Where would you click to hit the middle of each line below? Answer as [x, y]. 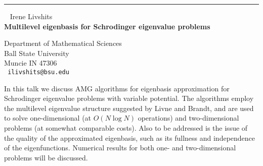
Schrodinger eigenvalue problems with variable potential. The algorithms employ [129, 98]
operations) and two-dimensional [188, 118]
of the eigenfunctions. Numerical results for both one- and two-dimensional [120, 148]
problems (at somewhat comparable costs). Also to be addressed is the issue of [126, 128]
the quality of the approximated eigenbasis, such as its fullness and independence [130, 137]
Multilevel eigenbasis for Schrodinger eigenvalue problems [107, 26]
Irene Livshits [31, 16]
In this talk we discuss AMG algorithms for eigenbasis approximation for [117, 88]
